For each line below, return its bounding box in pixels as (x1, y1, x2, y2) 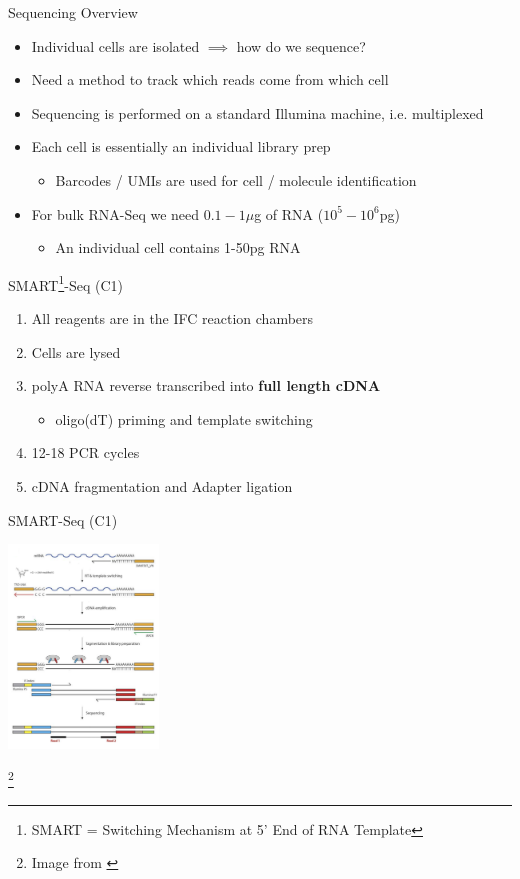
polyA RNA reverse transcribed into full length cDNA (31, 375, 381, 396)
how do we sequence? (236, 35, 366, 56)
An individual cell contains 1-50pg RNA (55, 237, 301, 258)
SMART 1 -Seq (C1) (8, 271, 123, 295)
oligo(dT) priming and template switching (55, 408, 313, 429)
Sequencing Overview (8, 2, 138, 22)
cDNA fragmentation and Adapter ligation (31, 475, 293, 496)
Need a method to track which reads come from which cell (31, 69, 389, 90)
